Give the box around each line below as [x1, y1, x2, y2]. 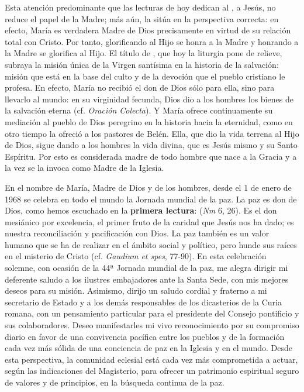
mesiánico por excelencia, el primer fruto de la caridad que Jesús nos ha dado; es [5, 215, 294, 228]
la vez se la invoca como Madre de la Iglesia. [5, 161, 164, 174]
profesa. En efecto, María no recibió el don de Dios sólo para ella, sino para [5, 81, 275, 94]
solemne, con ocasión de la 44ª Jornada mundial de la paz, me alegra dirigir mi [5, 262, 288, 274]
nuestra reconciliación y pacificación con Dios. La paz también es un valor [5, 227, 270, 239]
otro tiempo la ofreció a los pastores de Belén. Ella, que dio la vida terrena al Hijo [5, 127, 299, 139]
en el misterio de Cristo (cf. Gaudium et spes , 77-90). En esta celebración [5, 250, 267, 262]
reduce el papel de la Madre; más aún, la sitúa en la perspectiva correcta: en [5, 12, 279, 25]
